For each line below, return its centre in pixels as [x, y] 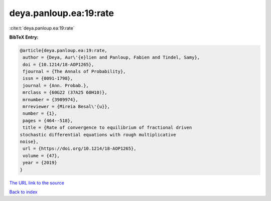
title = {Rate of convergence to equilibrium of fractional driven [107, 128]
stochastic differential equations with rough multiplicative [98, 135]
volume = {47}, [41, 156]
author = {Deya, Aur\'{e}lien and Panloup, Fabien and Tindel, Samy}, [111, 57]
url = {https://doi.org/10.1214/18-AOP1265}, [80, 149]
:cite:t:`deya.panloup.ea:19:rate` [42, 28]
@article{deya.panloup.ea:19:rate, [63, 50]
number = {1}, [40, 114]
